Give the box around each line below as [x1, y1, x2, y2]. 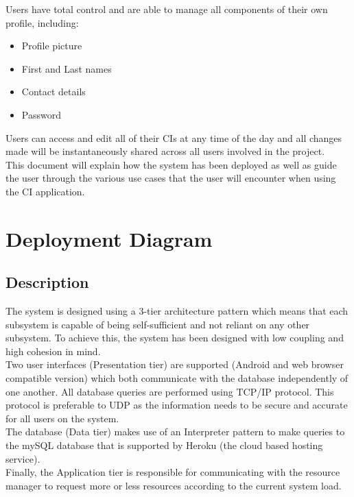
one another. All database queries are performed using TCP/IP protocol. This [5, 384, 334, 398]
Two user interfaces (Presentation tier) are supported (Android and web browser [5, 357, 344, 372]
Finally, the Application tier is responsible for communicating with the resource [5, 465, 340, 479]
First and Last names [21, 61, 112, 75]
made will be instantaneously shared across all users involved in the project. [5, 144, 325, 158]
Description [5, 271, 89, 293]
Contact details [21, 84, 86, 99]
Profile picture [21, 38, 82, 53]
